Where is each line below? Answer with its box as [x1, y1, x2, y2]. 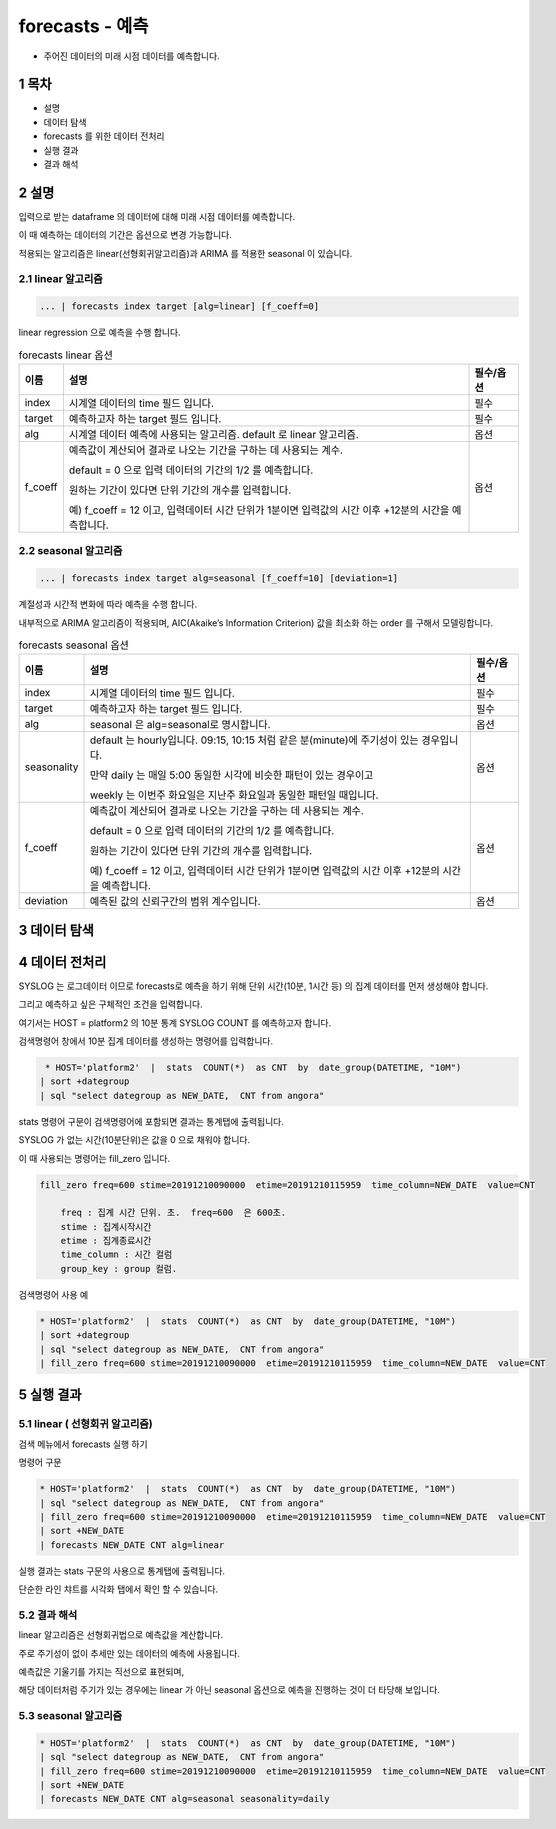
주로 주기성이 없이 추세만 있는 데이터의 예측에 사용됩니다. [18, 1647, 240, 1659]
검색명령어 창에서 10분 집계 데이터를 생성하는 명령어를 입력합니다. [18, 1035, 274, 1047]
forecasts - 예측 [18, 15, 149, 37]
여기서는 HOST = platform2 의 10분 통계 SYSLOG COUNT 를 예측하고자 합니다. [18, 1016, 332, 1029]
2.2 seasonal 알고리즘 [18, 544, 123, 558]
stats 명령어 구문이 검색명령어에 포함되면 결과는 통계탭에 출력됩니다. [18, 1115, 284, 1127]
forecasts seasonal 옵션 [18, 638, 130, 652]
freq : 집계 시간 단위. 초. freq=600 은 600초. [60, 1207, 287, 1219]
